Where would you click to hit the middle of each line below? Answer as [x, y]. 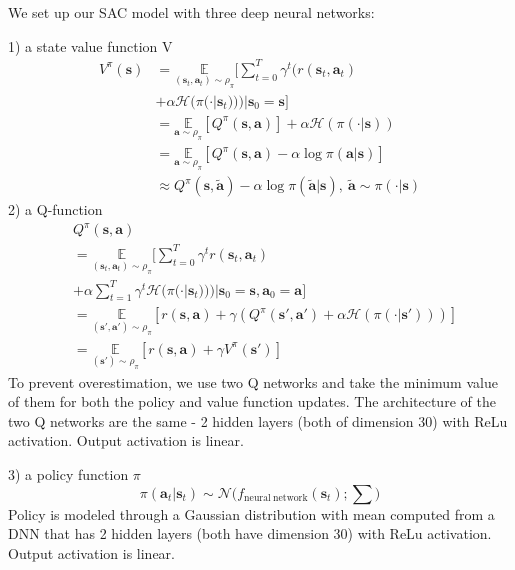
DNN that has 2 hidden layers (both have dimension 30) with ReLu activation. [250, 533]
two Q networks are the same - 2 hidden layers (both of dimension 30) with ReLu [258, 420]
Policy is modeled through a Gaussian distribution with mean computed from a [251, 513]
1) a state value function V [90, 45]
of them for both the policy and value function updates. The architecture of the [252, 401]
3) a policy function [68, 474]
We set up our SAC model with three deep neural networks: [191, 12]
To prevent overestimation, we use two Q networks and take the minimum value [253, 381]
